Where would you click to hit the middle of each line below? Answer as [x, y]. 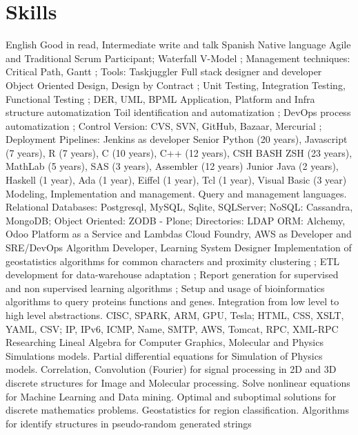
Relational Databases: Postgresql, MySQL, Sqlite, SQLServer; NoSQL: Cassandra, [179, 207]
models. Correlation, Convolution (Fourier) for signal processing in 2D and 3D [171, 369]
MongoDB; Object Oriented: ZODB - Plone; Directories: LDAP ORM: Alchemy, [176, 220]
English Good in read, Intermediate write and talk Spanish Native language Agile [178, 45]
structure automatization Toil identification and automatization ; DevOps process [178, 112]
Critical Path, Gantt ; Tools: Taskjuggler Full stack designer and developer [164, 71]
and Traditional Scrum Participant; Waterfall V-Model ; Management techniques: [178, 58]
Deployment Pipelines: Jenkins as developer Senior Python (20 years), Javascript [177, 139]
